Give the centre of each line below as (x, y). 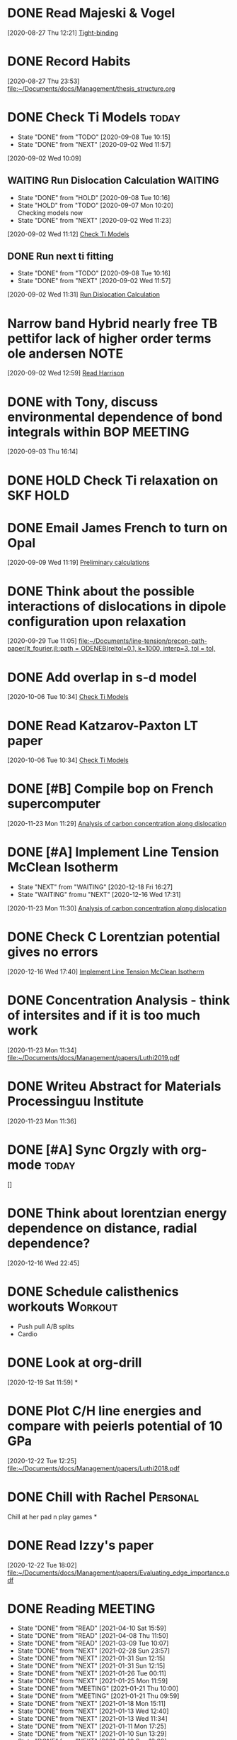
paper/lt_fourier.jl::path (40, 649)
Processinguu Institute (75, 1102)
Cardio (27, 1334)
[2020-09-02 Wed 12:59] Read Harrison (66, 373)
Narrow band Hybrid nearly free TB (112, 323)
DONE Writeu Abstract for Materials (114, 1086)
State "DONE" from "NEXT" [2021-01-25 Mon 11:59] (93, 1681)
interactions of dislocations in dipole (117, 606)
